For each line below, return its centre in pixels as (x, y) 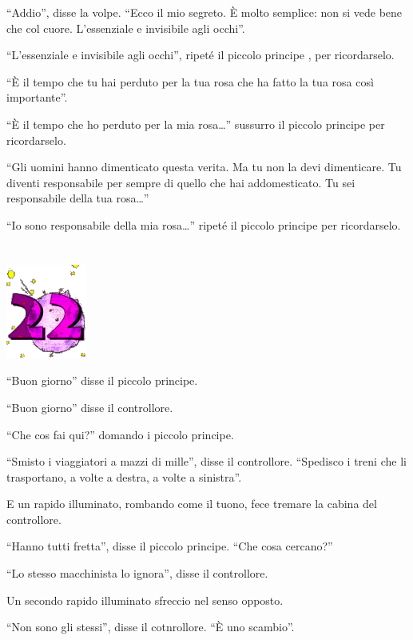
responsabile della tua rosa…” (78, 198)
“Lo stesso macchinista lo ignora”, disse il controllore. (137, 573)
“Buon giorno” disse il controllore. (90, 407)
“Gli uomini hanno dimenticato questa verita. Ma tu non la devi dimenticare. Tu (204, 167)
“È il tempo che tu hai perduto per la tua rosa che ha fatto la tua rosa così (190, 81)
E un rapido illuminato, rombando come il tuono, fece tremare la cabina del (192, 504)
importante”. (37, 97)
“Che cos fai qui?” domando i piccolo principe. (120, 434)
